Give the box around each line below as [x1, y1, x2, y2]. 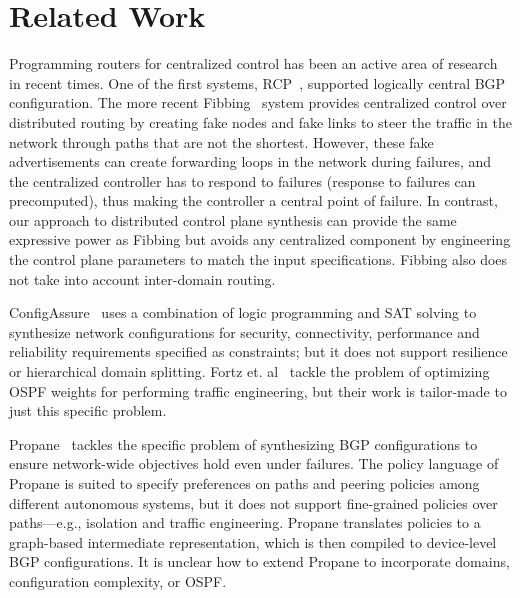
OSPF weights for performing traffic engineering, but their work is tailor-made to [9, 380, 507, 401]
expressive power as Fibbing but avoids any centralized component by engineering [9, 229, 511, 250]
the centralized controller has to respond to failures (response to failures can [9, 170, 476, 191]
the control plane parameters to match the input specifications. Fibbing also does [9, 249, 508, 270]
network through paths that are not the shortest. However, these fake [9, 131, 434, 152]
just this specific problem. [9, 400, 167, 421]
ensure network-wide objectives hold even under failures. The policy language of [9, 453, 499, 474]
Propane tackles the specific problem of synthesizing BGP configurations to [9, 433, 478, 454]
